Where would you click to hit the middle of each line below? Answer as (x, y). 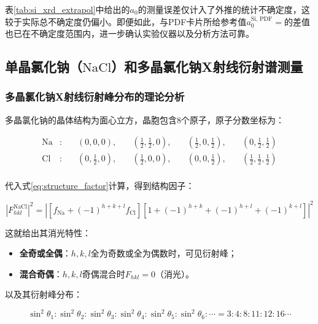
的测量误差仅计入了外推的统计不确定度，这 (224, 9)
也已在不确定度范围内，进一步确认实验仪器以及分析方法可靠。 (130, 33)
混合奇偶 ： (41, 273)
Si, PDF (262, 19)
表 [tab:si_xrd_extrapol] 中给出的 (68, 9)
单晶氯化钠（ (44, 67)
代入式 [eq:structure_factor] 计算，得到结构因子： (100, 186)
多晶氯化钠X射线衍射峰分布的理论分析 (95, 97)
